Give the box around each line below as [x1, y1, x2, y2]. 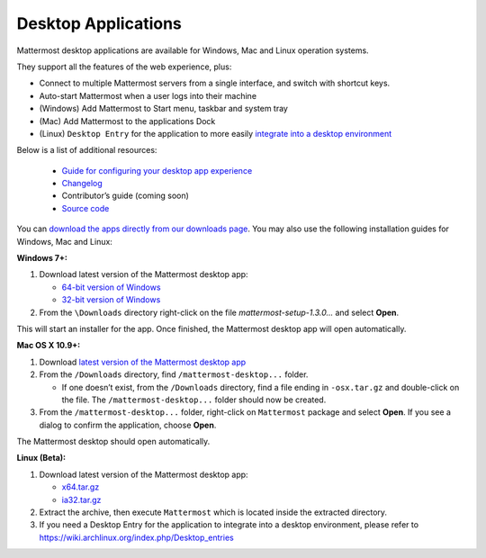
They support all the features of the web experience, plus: [16, 61, 232, 72]
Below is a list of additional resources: [16, 145, 157, 156]
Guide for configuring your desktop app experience [61, 165, 253, 175]
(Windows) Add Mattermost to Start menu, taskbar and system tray [39, 103, 288, 114]
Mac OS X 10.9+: [16, 340, 81, 351]
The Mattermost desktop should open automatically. [16, 436, 211, 447]
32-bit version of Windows [61, 294, 161, 305]
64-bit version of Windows [61, 282, 161, 292]
